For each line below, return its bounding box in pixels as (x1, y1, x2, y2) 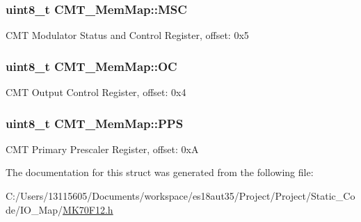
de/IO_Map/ (6, 202, 63, 216)
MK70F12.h (63, 202, 113, 216)
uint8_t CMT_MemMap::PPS (6, 114, 184, 132)
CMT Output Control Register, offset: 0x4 (6, 85, 186, 100)
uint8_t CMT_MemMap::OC (6, 57, 177, 74)
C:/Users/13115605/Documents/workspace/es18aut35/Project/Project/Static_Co (6, 189, 355, 203)
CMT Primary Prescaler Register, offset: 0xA (6, 141, 199, 156)
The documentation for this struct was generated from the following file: (6, 165, 314, 180)
